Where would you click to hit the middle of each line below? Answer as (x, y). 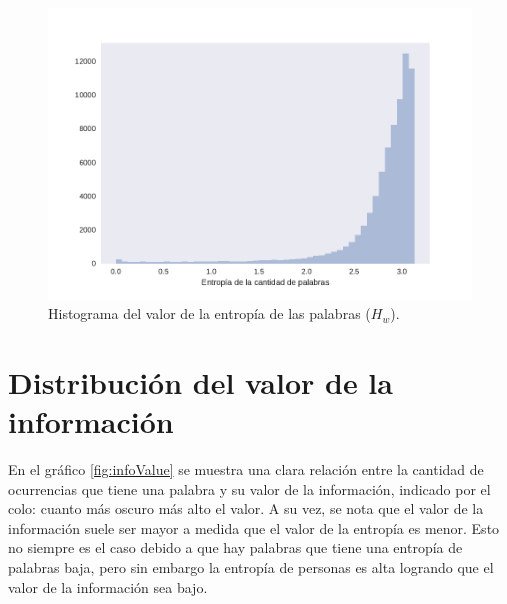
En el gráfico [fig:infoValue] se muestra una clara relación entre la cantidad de (246, 469)
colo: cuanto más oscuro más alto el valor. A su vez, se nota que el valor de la (246, 508)
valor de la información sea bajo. (108, 586)
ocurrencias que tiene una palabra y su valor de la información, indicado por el (249, 488)
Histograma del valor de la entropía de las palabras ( (209, 313)
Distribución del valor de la (200, 381)
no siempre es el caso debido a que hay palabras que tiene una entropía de (235, 547)
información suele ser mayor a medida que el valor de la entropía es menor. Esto (254, 527)
